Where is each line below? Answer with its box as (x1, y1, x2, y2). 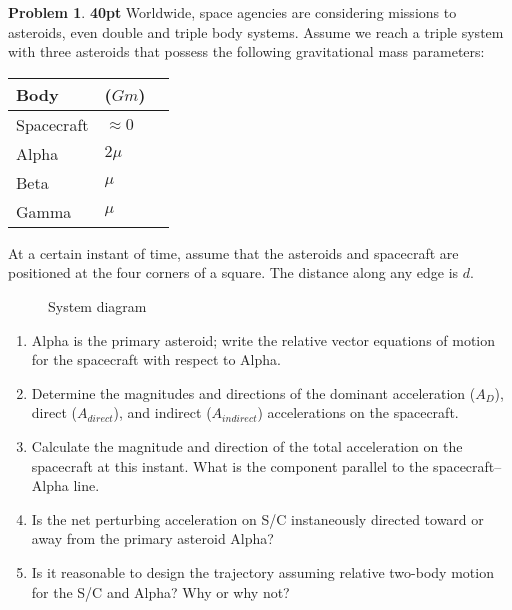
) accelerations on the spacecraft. (257, 402, 459, 423)
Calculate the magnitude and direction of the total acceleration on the (31, 435, 463, 456)
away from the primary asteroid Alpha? (31, 528, 274, 549)
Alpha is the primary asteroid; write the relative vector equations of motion (31, 329, 496, 350)
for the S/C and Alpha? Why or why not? (31, 581, 290, 602)
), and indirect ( (113, 402, 212, 423)
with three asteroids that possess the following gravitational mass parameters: (8, 41, 485, 62)
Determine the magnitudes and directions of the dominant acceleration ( (31, 382, 476, 403)
